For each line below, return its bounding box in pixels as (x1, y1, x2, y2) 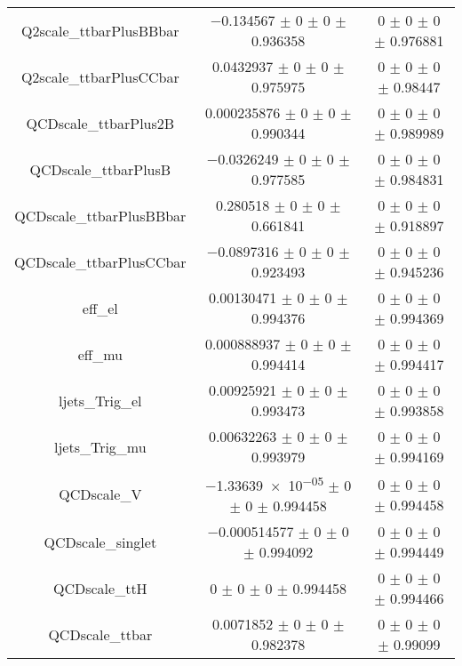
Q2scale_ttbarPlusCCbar (20, 66, 179, 87)
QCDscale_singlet (44, 531, 157, 552)
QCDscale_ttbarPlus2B (26, 112, 175, 133)
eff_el (82, 297, 118, 318)
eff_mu (77, 343, 123, 365)
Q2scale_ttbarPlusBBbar (21, 20, 179, 41)
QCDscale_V (59, 484, 142, 505)
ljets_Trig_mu (53, 436, 147, 457)
